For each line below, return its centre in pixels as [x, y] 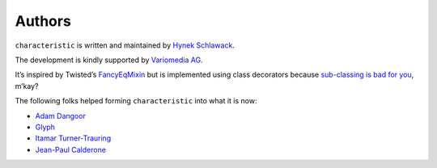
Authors [43, 21]
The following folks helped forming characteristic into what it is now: [136, 101]
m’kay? [27, 86]
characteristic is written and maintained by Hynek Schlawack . [125, 45]
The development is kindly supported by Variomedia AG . [109, 60]
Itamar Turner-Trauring [73, 138]
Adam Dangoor [61, 115]
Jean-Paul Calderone [71, 149]
